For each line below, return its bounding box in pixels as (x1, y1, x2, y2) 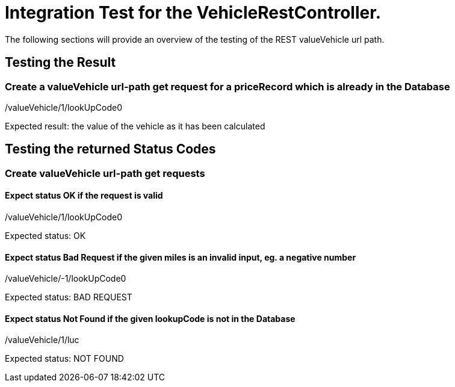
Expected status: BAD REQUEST (5, 292, 132, 303)
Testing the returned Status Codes (5, 141, 216, 157)
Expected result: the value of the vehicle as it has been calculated (5, 120, 265, 131)
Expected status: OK (5, 231, 86, 241)
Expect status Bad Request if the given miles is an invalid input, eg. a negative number (5, 252, 356, 262)
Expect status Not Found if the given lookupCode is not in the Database (5, 313, 296, 324)
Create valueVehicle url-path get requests (5, 167, 205, 179)
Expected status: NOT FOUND (5, 353, 124, 364)
